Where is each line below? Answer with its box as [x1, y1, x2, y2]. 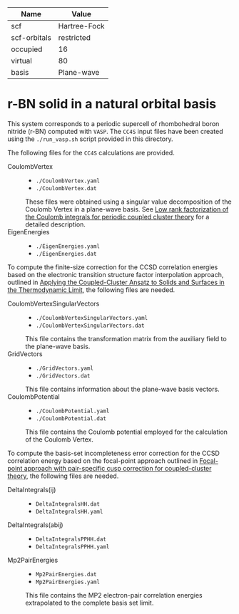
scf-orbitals [11, 33, 52, 42]
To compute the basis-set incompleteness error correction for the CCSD [7, 449, 220, 457]
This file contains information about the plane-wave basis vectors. [25, 385, 220, 393]
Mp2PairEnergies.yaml [35, 578, 100, 586]
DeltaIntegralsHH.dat [35, 500, 100, 508]
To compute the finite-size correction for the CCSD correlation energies [7, 263, 218, 271]
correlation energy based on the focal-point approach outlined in [7, 456, 198, 465]
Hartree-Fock [58, 21, 105, 31]
